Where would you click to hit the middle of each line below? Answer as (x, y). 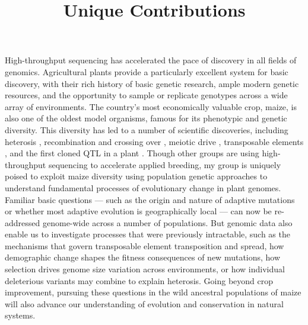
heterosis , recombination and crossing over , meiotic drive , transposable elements (154, 141)
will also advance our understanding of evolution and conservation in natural (144, 303)
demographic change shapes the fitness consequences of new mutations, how (143, 257)
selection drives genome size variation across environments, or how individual (145, 269)
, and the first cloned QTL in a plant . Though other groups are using (132, 153)
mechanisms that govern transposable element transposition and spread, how (145, 245)
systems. (20, 315)
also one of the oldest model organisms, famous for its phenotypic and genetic (146, 118)
